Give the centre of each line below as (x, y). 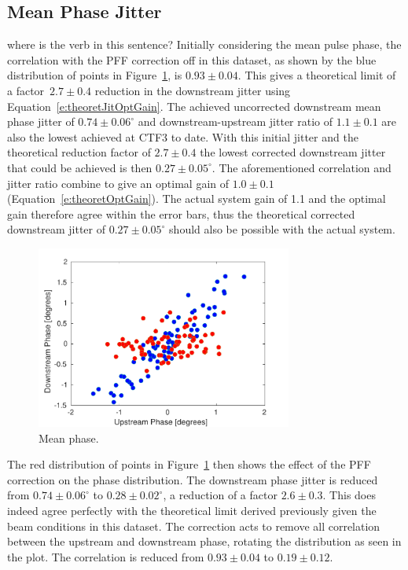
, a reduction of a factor (220, 495)
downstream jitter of (56, 229)
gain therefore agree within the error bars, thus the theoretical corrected (181, 213)
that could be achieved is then (80, 167)
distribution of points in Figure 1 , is (95, 75)
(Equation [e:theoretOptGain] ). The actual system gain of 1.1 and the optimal (197, 199)
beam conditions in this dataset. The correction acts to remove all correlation (194, 526)
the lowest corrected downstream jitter (293, 152)
